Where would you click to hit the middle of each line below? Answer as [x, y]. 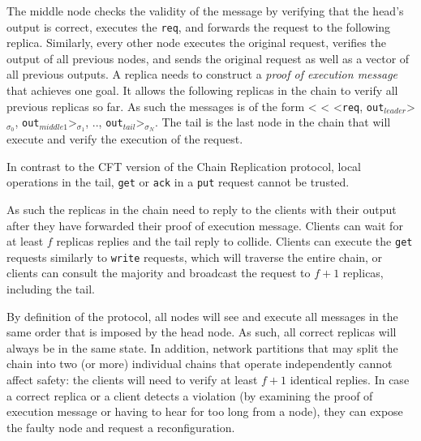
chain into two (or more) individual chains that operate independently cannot [200, 364]
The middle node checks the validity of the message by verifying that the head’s [205, 11]
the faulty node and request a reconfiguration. [121, 427]
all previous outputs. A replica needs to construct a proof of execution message [202, 74]
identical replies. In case [350, 380]
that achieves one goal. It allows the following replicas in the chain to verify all [202, 90]
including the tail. [51, 289]
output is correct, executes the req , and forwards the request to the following [199, 26]
